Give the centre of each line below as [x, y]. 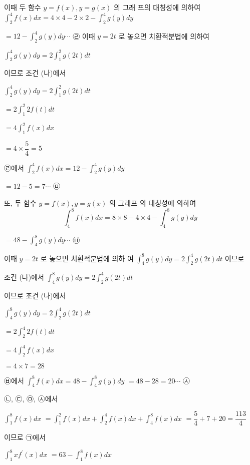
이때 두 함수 [23, 7]
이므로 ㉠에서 [25, 437]
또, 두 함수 [20, 202]
